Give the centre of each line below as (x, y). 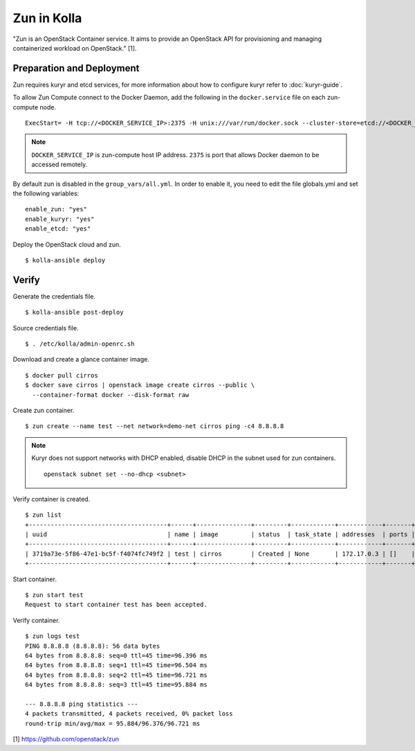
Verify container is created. (52, 499)
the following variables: (46, 193)
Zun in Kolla (47, 18)
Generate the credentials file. (54, 296)
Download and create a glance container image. (81, 360)
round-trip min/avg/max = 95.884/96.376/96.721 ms (113, 723)
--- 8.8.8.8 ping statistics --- (82, 704)
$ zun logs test (53, 636)
